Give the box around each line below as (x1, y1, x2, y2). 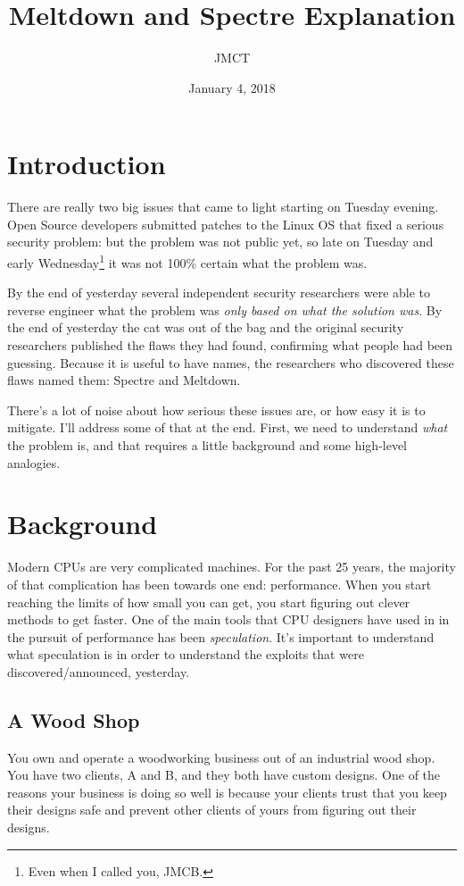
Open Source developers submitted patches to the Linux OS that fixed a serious (7, 214, 444, 233)
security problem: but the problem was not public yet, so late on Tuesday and (7, 232, 434, 251)
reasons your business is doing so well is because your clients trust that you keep (7, 782, 447, 801)
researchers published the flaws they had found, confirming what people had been (7, 336, 453, 355)
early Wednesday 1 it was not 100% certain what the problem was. (7, 251, 368, 272)
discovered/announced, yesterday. (7, 662, 190, 681)
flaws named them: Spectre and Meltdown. (7, 371, 241, 389)
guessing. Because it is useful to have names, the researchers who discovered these (7, 353, 454, 372)
